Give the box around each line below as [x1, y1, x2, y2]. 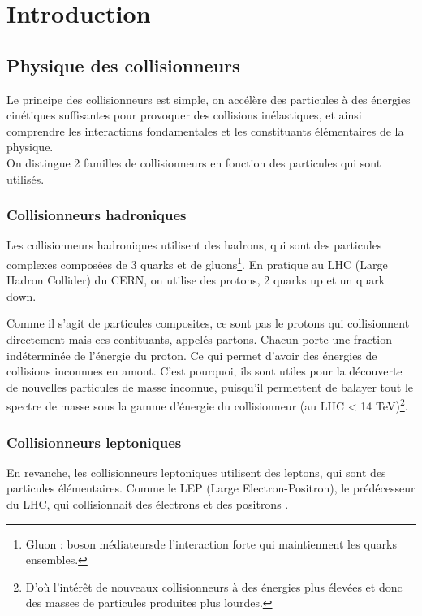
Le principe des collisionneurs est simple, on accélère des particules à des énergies [6, 90, 411, 107]
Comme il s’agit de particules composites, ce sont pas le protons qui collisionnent [6, 315, 410, 332]
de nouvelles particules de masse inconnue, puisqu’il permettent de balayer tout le [6, 378, 413, 395]
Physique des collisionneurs [6, 52, 240, 77]
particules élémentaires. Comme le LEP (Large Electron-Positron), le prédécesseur [6, 479, 416, 497]
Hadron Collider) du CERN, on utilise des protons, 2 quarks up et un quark [6, 271, 385, 288]
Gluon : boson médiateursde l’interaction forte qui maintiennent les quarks [25, 535, 397, 552]
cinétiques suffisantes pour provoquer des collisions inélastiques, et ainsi [6, 106, 362, 124]
